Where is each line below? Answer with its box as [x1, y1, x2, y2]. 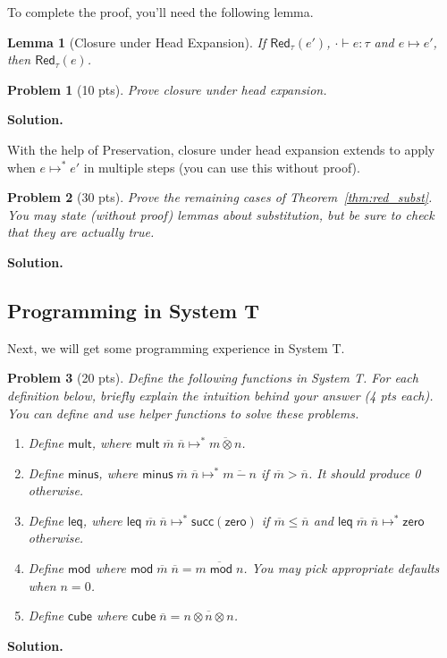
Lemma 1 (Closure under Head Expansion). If [7, 32, 266, 51]
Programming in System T [7, 296, 260, 324]
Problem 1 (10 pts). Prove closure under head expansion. [7, 80, 327, 98]
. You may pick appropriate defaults [243, 559, 440, 578]
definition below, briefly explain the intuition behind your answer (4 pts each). [7, 385, 434, 404]
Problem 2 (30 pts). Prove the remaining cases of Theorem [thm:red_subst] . [7, 188, 433, 207]
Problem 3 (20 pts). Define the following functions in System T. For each [7, 368, 418, 387]
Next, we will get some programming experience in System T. [7, 338, 345, 357]
